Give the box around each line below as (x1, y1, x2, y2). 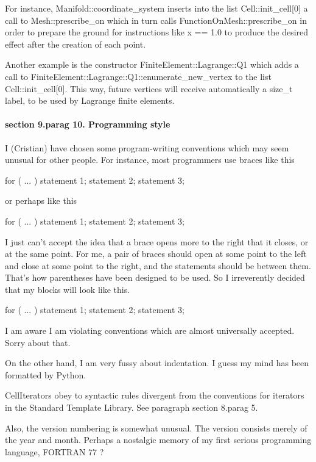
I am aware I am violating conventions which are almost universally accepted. (5, 324, 295, 337)
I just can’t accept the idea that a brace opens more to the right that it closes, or (5, 235, 309, 248)
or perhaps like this (5, 194, 77, 207)
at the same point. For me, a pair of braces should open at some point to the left (5, 247, 307, 260)
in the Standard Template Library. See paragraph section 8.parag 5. (5, 401, 258, 414)
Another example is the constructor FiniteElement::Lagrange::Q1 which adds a (5, 58, 299, 71)
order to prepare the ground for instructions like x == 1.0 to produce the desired (5, 26, 309, 38)
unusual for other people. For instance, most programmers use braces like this (5, 153, 295, 166)
